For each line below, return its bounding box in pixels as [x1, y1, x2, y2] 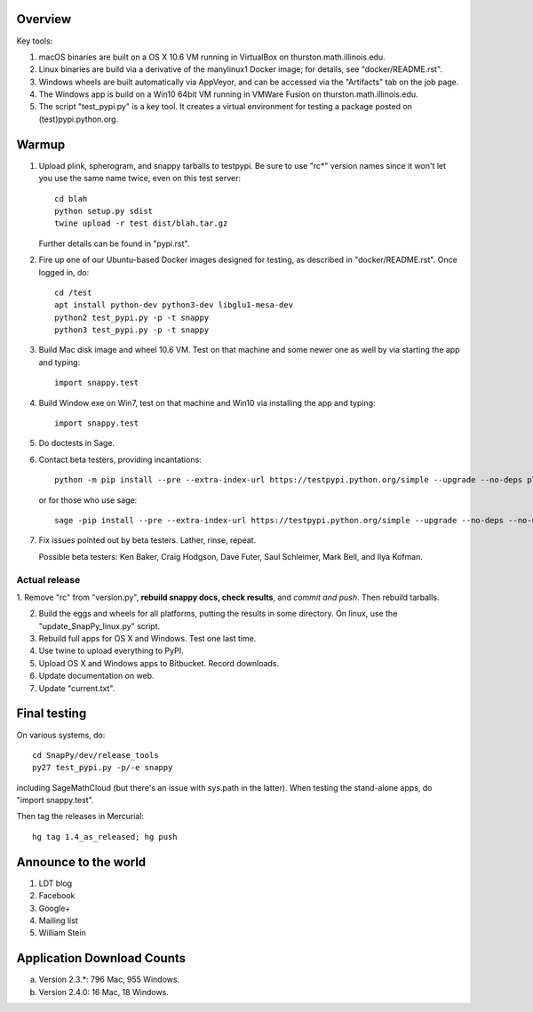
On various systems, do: [16, 729, 106, 740]
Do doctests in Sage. [38, 438, 115, 449]
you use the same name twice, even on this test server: [38, 173, 242, 184]
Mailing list [38, 915, 79, 926]
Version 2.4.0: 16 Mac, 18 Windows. [38, 986, 169, 997]
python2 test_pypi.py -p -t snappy [54, 312, 210, 323]
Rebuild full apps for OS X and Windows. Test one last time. [38, 633, 257, 644]
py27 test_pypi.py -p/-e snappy [32, 762, 173, 773]
